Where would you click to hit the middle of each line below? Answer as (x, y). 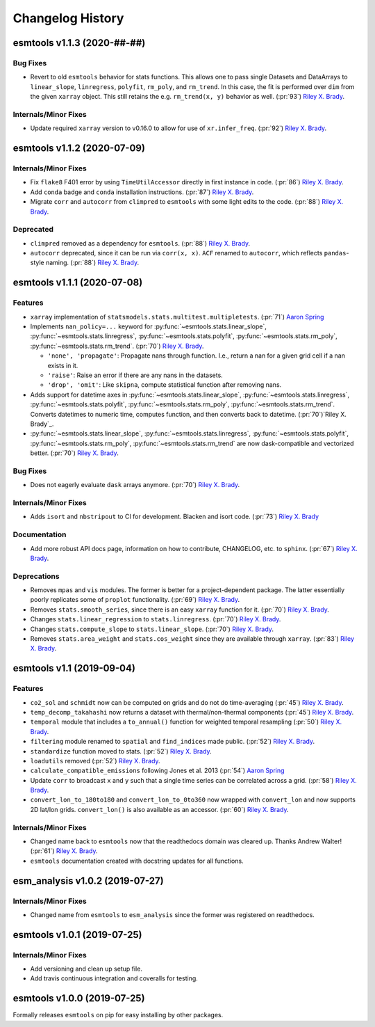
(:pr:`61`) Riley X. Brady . (64, 851)
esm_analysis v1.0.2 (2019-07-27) (88, 881)
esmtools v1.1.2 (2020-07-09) (79, 149)
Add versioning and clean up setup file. (86, 969)
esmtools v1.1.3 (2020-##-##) (79, 43)
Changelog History (68, 18)
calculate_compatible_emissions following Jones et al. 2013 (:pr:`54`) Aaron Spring (157, 771)
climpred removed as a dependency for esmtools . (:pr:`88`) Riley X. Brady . (140, 243)
